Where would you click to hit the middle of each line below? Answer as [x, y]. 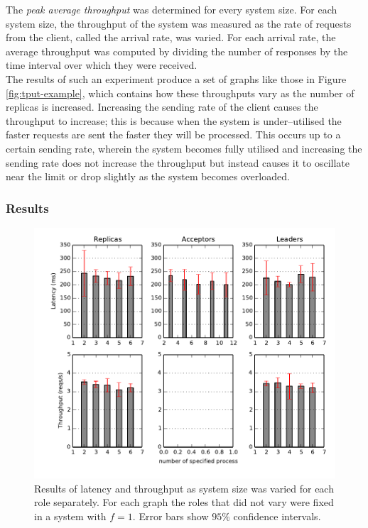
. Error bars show [171, 516]
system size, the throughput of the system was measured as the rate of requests [179, 23]
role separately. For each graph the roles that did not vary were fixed [184, 502]
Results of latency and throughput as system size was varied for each [184, 488]
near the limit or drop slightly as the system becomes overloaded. [148, 176]
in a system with [70, 516]
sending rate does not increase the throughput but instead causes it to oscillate [178, 162]
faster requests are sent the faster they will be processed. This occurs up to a [173, 134]
